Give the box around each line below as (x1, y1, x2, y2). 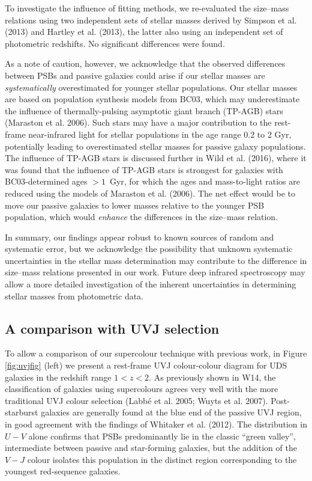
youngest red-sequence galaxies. (5, 465, 121, 477)
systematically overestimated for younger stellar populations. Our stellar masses (5, 81, 298, 93)
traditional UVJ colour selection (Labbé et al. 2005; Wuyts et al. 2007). (5, 394, 268, 406)
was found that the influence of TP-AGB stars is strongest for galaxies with (5, 163, 283, 176)
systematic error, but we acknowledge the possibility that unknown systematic (5, 242, 293, 255)
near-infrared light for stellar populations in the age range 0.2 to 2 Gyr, (28, 127, 292, 140)
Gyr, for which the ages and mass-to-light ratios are (109, 175, 300, 188)
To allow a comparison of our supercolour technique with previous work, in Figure (5, 347, 307, 360)
